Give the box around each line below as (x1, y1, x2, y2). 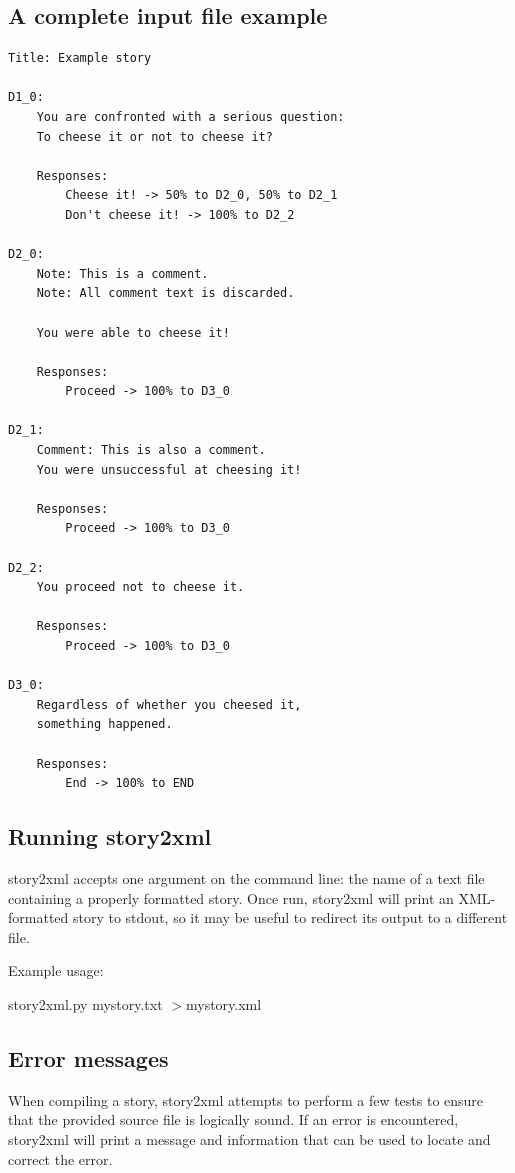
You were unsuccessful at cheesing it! (36, 462, 302, 477)
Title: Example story (8, 51, 152, 66)
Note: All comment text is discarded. (36, 286, 295, 301)
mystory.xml (185, 993, 262, 1014)
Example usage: (8, 960, 104, 981)
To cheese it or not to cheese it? (36, 129, 273, 144)
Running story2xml (8, 821, 212, 852)
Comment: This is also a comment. (36, 443, 266, 458)
